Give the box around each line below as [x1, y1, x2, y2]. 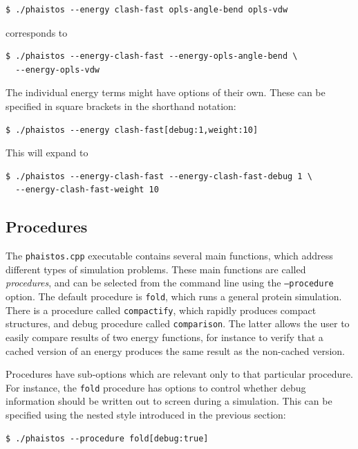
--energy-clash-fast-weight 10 [15, 185, 159, 195]
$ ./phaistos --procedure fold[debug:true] [6, 433, 209, 443]
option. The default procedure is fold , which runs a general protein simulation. [6, 289, 342, 304]
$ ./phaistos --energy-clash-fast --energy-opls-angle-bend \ [6, 51, 298, 62]
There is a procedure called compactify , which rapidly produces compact [6, 302, 317, 317]
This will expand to [6, 145, 88, 160]
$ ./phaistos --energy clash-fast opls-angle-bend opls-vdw [6, 5, 288, 15]
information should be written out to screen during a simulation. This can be [6, 394, 332, 408]
